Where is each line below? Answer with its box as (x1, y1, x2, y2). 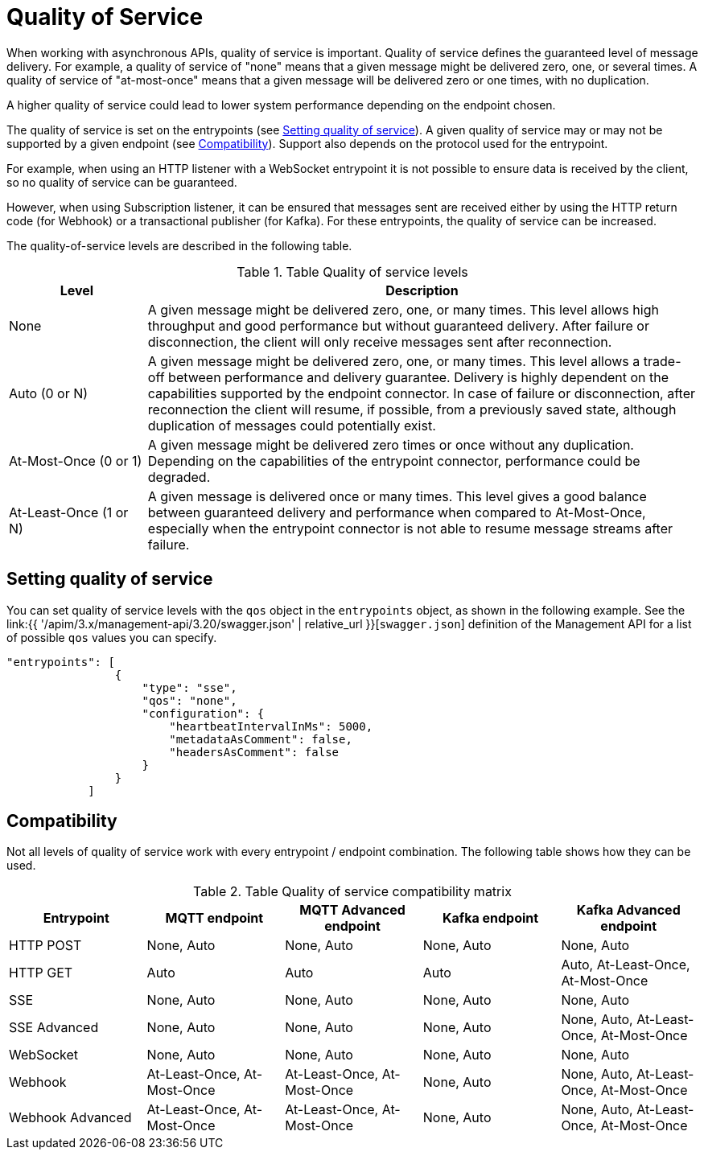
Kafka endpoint (443, 910, 539, 927)
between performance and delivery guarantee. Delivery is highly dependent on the (168, 368, 669, 385)
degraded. (147, 468, 211, 485)
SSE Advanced (9, 1019, 99, 1036)
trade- (643, 352, 681, 369)
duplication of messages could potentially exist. (147, 417, 436, 434)
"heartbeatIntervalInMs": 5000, (169, 719, 373, 733)
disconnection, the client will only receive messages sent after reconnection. (147, 333, 612, 350)
